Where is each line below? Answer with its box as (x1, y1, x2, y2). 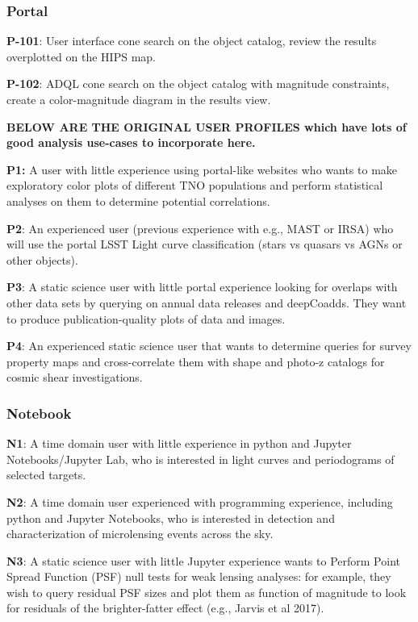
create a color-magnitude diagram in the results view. (6, 91, 271, 107)
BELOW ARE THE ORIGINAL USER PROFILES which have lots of (6, 118, 407, 135)
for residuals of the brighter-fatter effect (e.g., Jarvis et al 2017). (6, 599, 324, 616)
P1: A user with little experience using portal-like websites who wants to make (6, 161, 398, 177)
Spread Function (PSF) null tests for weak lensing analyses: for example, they (6, 568, 391, 585)
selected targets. (6, 466, 86, 483)
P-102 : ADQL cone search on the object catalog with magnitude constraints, (6, 75, 390, 92)
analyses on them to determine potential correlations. (6, 192, 270, 209)
